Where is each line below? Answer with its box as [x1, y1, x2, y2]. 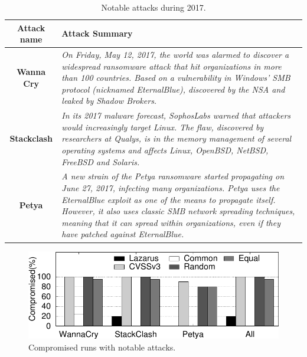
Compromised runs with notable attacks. [28, 340, 176, 353]
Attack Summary [61, 27, 133, 40]
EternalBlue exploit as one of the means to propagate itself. [61, 193, 276, 205]
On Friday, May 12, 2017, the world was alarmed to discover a [61, 48, 289, 61]
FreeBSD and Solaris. [61, 155, 140, 168]
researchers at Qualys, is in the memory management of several [61, 132, 292, 145]
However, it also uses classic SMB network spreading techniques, [61, 205, 295, 217]
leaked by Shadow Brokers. [61, 94, 157, 107]
